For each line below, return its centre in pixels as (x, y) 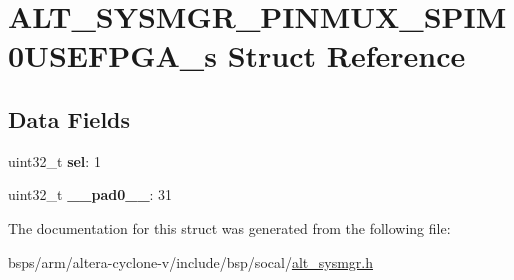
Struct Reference (346, 55)
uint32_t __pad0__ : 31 (90, 194)
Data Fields (69, 118)
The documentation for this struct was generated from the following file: (229, 227)
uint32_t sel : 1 (54, 160)
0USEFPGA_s (112, 55)
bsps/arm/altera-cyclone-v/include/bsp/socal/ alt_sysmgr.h (190, 261)
